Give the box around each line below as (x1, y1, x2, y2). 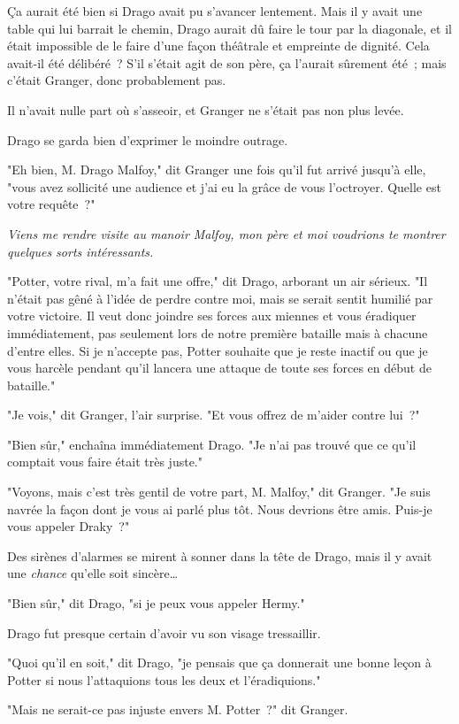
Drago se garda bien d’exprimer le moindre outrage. (7, 130, 288, 149)
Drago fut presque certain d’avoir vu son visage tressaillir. (7, 623, 321, 642)
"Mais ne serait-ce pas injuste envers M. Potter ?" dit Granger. (7, 700, 348, 719)
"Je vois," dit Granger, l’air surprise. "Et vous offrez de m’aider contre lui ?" (7, 405, 420, 424)
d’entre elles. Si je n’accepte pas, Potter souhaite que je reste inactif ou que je (7, 341, 428, 359)
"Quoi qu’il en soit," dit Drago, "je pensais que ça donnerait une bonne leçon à (7, 653, 432, 672)
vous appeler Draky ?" (7, 517, 130, 535)
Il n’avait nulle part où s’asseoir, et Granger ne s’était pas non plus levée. (7, 100, 404, 119)
